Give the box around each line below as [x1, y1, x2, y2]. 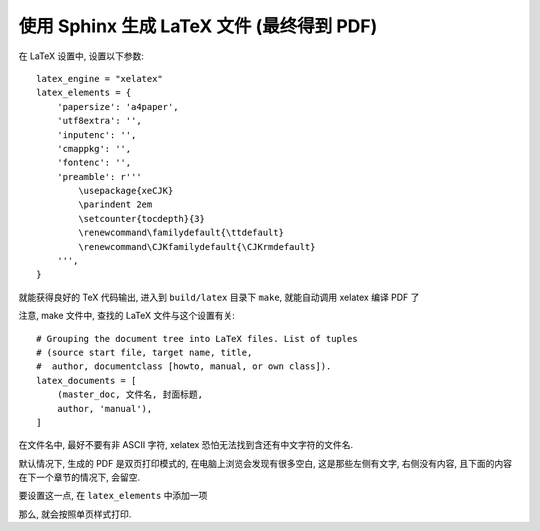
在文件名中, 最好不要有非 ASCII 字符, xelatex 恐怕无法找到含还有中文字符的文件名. [18, 439, 354, 451]
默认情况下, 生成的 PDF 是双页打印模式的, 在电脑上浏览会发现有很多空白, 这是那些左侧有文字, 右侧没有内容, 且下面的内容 [18, 457, 513, 469]
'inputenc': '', [56, 129, 137, 140]
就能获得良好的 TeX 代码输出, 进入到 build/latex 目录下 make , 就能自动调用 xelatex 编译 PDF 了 [18, 291, 420, 303]
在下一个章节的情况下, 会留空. [18, 471, 141, 484]
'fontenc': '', [56, 157, 132, 169]
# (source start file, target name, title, [36, 346, 253, 358]
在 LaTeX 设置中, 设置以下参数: [18, 50, 144, 62]
